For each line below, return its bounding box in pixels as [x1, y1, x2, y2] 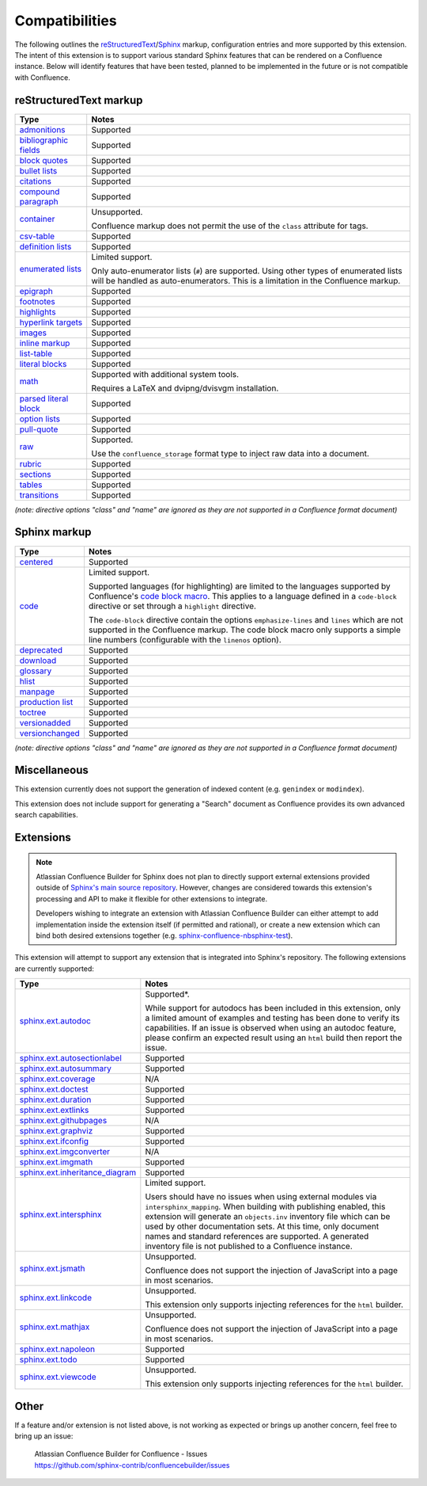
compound [19, 186, 60, 197]
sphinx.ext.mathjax [19, 1321, 90, 1332]
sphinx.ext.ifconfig [19, 1136, 89, 1147]
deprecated [19, 644, 63, 655]
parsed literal [19, 393, 69, 404]
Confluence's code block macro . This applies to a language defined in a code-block [88, 590, 397, 601]
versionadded [19, 717, 71, 728]
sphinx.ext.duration [19, 1094, 92, 1105]
